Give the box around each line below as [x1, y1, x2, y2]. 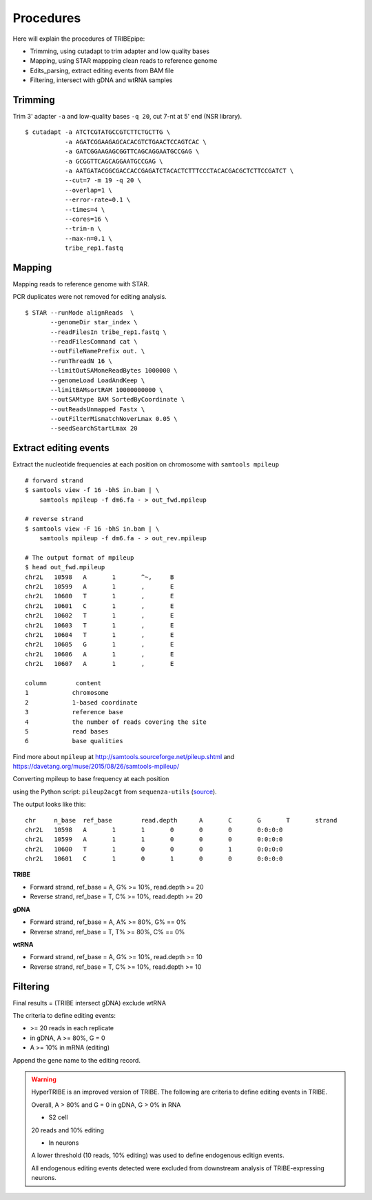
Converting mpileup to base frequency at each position [12, 775, 169, 783]
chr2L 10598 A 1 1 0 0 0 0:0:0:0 [25, 826, 283, 834]
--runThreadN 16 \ [50, 357, 113, 365]
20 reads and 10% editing [31, 1125, 105, 1134]
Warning [31, 1075, 56, 1083]
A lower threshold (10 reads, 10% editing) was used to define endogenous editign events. [31, 1151, 285, 1159]
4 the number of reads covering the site [25, 718, 207, 726]
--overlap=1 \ [64, 186, 113, 194]
